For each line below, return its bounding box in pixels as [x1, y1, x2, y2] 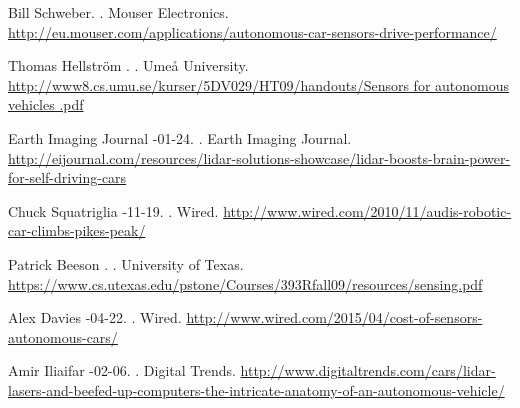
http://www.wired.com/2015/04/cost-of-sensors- [186, 307, 483, 328]
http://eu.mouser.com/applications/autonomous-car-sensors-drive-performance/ [8, 21, 497, 42]
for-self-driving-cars [8, 167, 127, 188]
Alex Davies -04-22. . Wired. [8, 307, 182, 328]
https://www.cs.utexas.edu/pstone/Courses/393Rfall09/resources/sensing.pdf [8, 273, 483, 294]
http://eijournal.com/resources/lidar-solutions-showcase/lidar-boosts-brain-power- [8, 147, 511, 168]
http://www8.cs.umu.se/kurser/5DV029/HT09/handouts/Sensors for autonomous [8, 74, 510, 95]
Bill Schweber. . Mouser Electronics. [8, 2, 229, 22]
